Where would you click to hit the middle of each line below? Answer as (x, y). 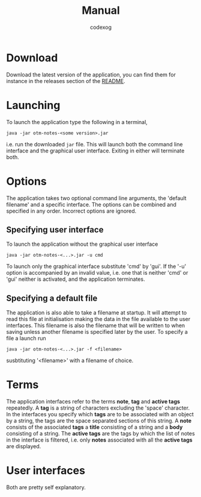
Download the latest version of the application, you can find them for (91, 74)
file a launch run (26, 339)
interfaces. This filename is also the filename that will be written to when (96, 325)
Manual (101, 11)
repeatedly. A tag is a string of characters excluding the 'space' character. (98, 408)
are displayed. (24, 446)
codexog (101, 27)
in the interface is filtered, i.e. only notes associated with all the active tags (100, 440)
